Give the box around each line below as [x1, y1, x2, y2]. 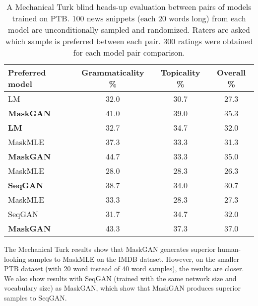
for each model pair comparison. [73, 47, 185, 58]
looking [4, 253, 26, 264]
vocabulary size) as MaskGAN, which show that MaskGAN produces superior [4, 283, 241, 293]
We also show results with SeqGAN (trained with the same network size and [4, 273, 237, 283]
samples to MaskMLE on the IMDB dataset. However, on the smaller [28, 253, 240, 264]
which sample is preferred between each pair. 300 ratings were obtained [5, 35, 253, 47]
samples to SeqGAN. [4, 292, 67, 303]
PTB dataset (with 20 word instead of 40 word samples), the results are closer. [4, 263, 244, 274]
